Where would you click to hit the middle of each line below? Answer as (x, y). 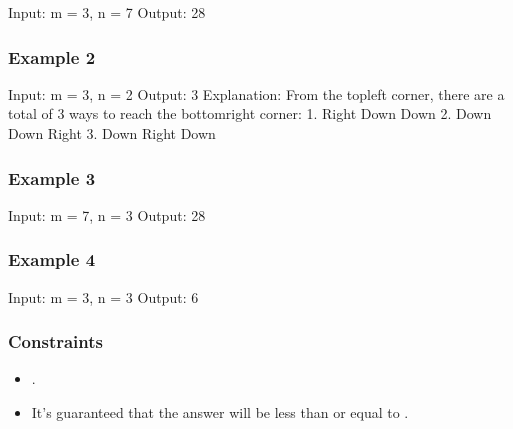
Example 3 (52, 177)
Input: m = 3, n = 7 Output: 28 (107, 12)
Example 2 (52, 56)
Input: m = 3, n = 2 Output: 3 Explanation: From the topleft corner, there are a (256, 93)
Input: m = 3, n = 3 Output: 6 (103, 296)
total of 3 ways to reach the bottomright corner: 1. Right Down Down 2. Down (250, 113)
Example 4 (52, 259)
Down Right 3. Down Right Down (112, 133)
